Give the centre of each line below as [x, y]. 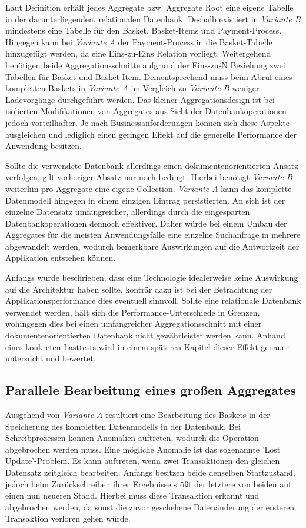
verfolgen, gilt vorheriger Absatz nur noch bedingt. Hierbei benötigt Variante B [149, 177]
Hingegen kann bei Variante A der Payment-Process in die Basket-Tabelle [139, 41]
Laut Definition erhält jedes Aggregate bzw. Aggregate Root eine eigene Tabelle [149, 7]
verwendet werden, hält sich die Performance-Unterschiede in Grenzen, [133, 312]
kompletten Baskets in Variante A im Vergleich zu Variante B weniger [132, 88]
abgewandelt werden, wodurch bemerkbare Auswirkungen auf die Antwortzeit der [152, 246]
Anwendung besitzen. [44, 146]
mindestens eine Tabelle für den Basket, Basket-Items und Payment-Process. [144, 30]
